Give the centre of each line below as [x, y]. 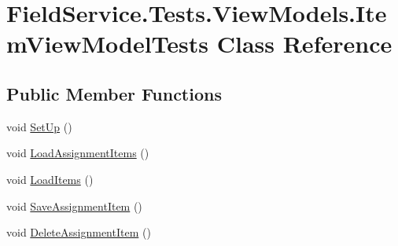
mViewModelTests [107, 44]
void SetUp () [39, 126]
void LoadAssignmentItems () [78, 153]
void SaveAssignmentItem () [74, 206]
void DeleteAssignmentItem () [79, 232]
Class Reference [304, 44]
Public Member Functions [114, 93]
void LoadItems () [50, 179]
